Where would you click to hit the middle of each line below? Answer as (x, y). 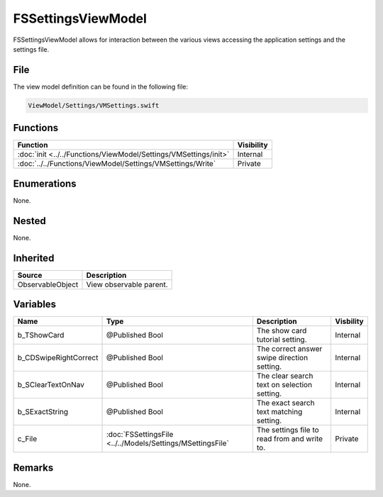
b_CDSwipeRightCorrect (58, 358)
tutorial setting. (282, 340)
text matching (279, 412)
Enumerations (45, 183)
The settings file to (288, 430)
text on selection (284, 385)
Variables (35, 305)
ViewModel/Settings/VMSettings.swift (94, 105)
